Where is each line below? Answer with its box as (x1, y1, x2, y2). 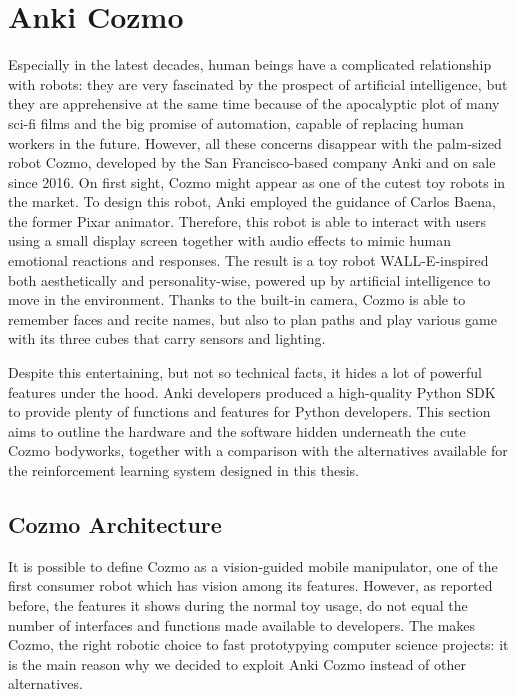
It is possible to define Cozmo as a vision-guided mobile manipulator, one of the (8, 555, 498, 576)
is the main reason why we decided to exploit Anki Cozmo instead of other (8, 653, 466, 674)
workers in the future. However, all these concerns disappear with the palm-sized (8, 132, 502, 153)
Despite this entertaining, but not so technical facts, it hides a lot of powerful (8, 362, 482, 383)
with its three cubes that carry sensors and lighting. (8, 328, 326, 349)
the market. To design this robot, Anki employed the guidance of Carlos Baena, (8, 191, 496, 212)
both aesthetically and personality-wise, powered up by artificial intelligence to (8, 269, 491, 290)
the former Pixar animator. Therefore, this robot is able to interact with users (8, 210, 487, 231)
